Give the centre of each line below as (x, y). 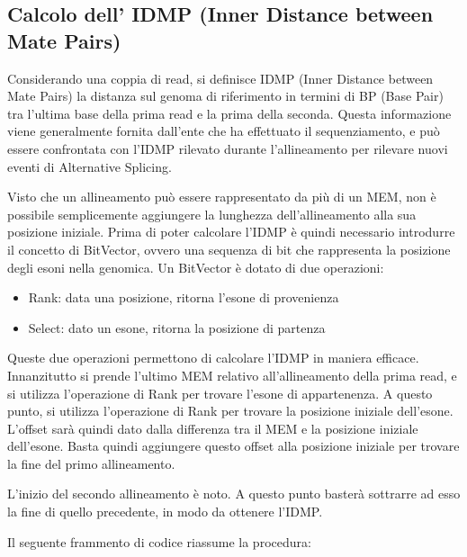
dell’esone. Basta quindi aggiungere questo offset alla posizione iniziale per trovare (233, 446)
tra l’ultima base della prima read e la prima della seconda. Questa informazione (229, 113)
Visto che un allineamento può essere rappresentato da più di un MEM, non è (222, 197)
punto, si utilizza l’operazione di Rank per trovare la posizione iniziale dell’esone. (230, 411)
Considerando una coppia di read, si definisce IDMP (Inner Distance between (220, 78)
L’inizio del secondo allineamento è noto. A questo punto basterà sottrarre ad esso (234, 494)
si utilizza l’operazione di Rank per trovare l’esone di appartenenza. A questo (220, 393)
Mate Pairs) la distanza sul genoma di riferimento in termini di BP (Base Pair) (225, 96)
